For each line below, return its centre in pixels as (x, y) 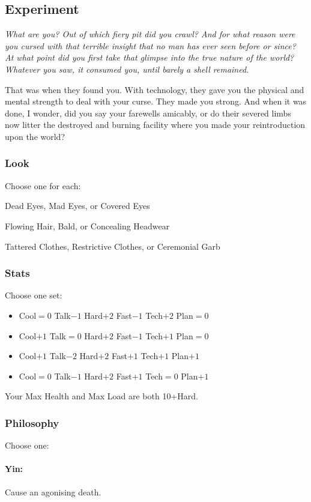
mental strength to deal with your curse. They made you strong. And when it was (156, 101)
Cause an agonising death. (53, 491)
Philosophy (32, 422)
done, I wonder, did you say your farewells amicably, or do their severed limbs (148, 113)
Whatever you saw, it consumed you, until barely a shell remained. (127, 69)
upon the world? (35, 136)
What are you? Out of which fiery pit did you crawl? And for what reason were (150, 34)
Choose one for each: (43, 185)
